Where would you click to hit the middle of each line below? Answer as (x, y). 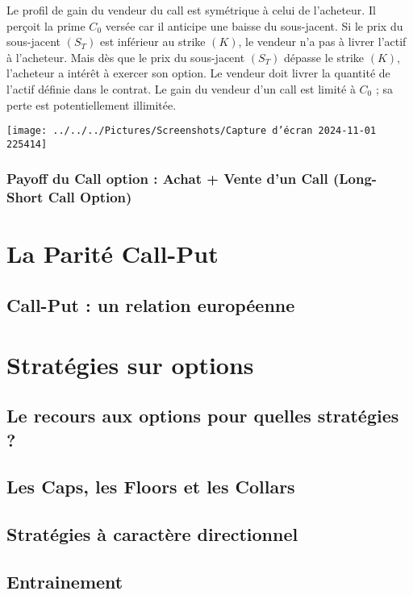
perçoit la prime (46, 25)
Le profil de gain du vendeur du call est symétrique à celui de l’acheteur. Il (191, 10)
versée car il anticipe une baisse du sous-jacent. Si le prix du (254, 25)
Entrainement (65, 581)
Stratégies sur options (130, 364)
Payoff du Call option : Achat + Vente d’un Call (167, 179)
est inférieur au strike (152, 42)
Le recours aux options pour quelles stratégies (203, 416)
